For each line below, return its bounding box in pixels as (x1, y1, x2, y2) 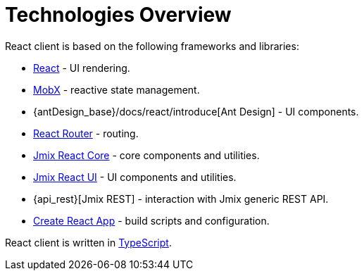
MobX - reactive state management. (33, 83, 200, 96)
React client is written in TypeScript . (5, 236, 172, 249)
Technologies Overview (5, 3, 232, 27)
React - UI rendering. (33, 61, 130, 74)
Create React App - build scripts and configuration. (33, 214, 270, 227)
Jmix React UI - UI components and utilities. (33, 170, 237, 183)
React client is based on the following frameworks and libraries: (5, 39, 299, 52)
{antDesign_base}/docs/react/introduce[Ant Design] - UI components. (33, 105, 359, 118)
